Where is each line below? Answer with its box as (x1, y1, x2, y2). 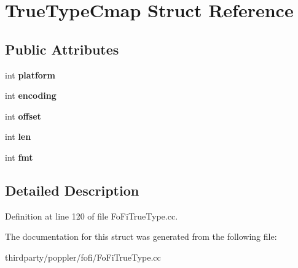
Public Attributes (5, 39, 119, 58)
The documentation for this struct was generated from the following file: (5, 230, 277, 243)
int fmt (5, 150, 33, 163)
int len (5, 130, 31, 143)
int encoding (5, 89, 57, 102)
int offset (5, 109, 41, 122)
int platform (5, 68, 55, 81)
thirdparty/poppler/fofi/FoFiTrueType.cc (5, 250, 161, 263)
